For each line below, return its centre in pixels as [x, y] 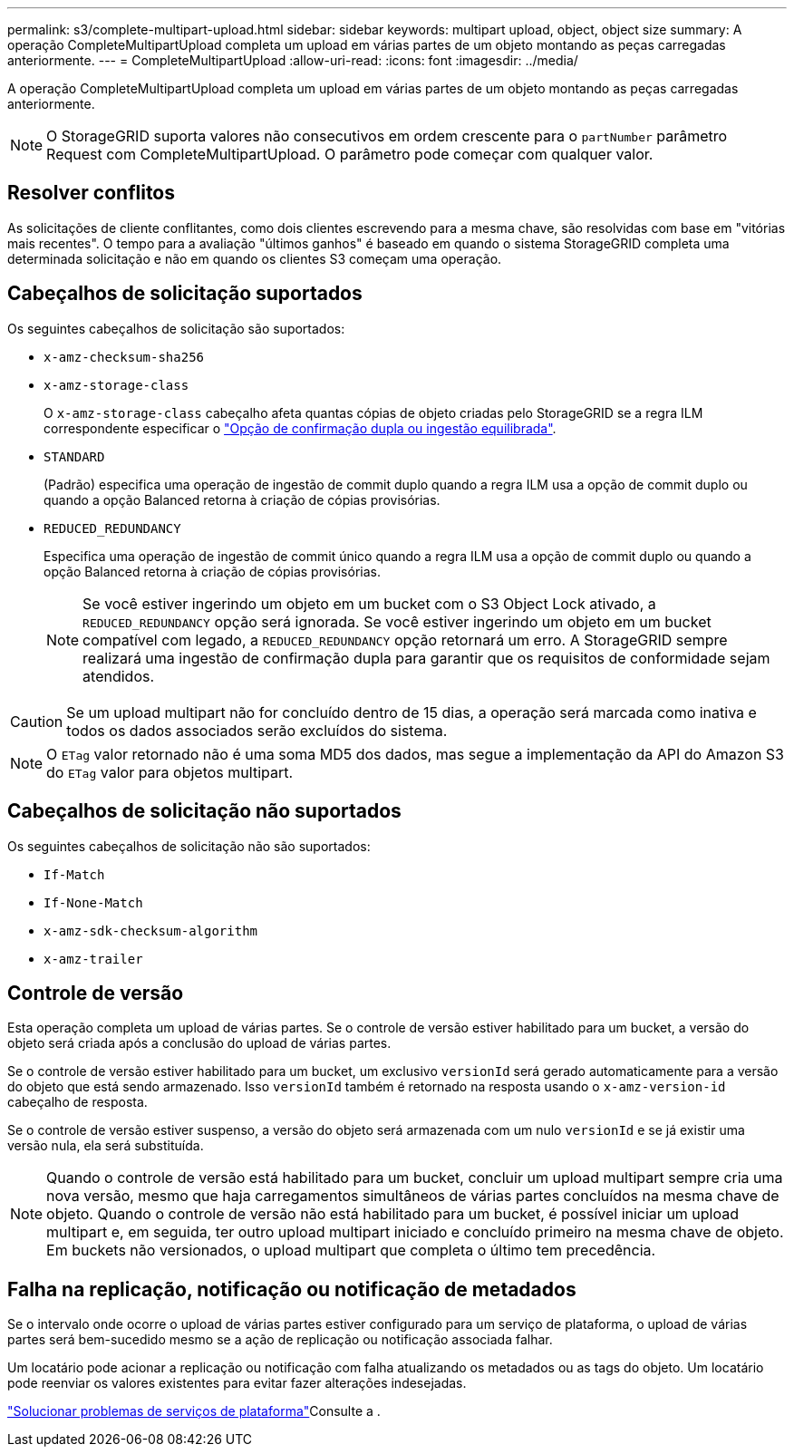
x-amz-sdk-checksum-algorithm [151, 931]
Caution [37, 721]
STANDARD [74, 456]
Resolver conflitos [92, 193]
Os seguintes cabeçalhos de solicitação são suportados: [176, 328]
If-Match [74, 874]
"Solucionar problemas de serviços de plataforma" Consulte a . [194, 1411]
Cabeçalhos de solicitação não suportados [204, 811]
